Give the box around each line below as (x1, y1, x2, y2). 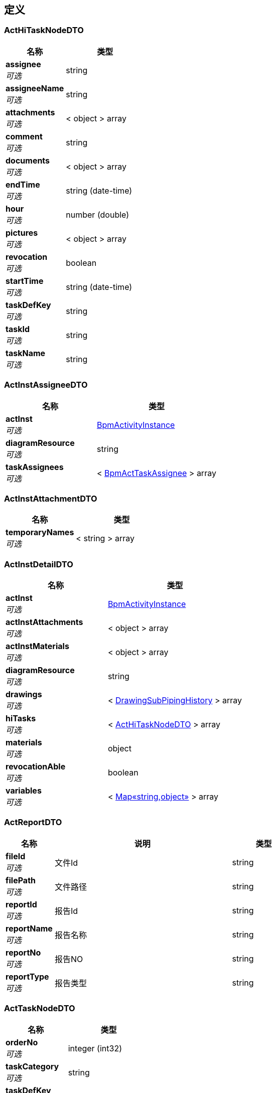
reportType (6, 971, 49, 982)
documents (6, 155, 50, 166)
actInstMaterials (6, 641, 69, 652)
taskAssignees (6, 461, 64, 472)
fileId (6, 851, 26, 861)
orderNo (6, 1037, 38, 1047)
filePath (6, 875, 36, 885)
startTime (6, 275, 44, 286)
